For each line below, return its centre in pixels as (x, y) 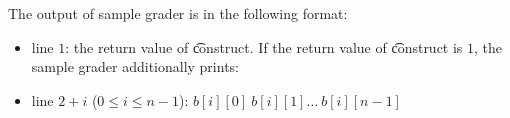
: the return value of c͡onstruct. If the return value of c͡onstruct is (264, 46)
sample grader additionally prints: (135, 66)
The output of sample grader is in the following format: (178, 13)
